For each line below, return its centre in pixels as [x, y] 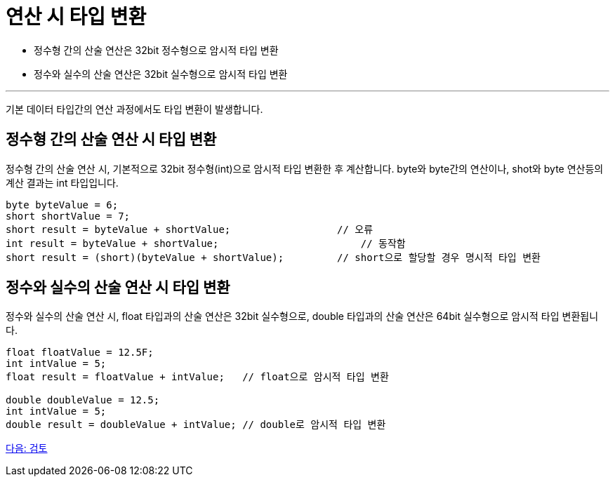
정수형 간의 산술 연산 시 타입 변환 [111, 140]
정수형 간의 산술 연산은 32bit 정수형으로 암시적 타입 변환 [156, 50]
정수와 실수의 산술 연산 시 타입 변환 [118, 288]
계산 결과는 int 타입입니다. [62, 182]
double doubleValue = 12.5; [83, 400]
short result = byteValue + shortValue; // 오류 [190, 229]
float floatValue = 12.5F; [80, 353]
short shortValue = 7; [68, 216]
